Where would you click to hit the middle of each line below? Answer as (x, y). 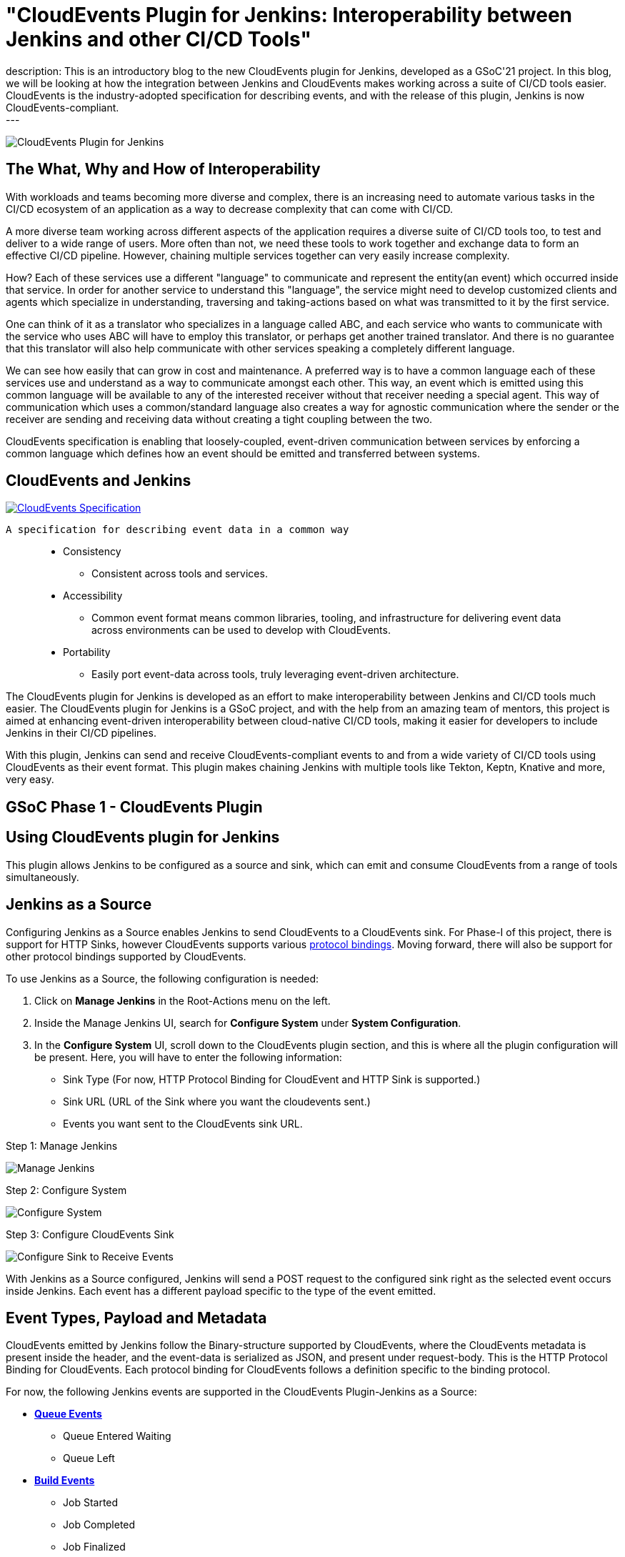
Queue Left (89, 1458)
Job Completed (99, 1525)
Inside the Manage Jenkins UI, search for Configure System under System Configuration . (248, 1023)
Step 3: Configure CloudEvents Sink (90, 1234)
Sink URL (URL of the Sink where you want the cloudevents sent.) (217, 1101)
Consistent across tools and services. (180, 574)
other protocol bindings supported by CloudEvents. (126, 956)
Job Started (91, 1503)
